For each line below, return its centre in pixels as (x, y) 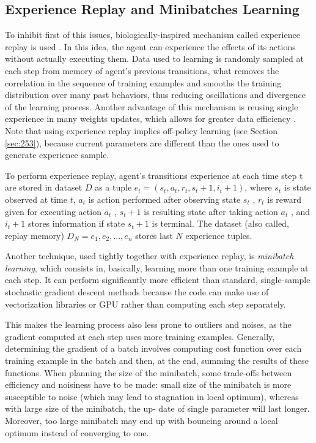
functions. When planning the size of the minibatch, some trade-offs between (149, 372)
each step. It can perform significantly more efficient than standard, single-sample (158, 280)
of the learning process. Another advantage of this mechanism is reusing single (152, 106)
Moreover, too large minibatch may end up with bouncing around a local (141, 421)
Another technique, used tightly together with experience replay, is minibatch (149, 256)
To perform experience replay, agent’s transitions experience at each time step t (154, 175)
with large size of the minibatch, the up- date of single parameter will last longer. (157, 408)
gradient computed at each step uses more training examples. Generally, (140, 336)
